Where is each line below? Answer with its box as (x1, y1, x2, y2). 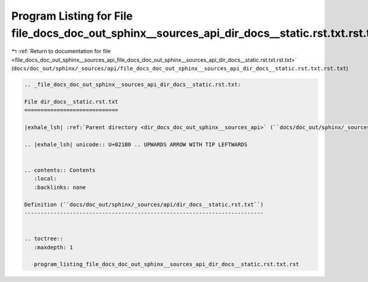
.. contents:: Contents (24, 167, 96, 174)
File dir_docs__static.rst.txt (24, 98, 119, 105)
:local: (34, 175, 57, 182)
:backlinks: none (34, 184, 86, 191)
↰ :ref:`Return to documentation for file (11, 48, 111, 55)
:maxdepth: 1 (34, 243, 74, 251)
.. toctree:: (24, 236, 64, 242)
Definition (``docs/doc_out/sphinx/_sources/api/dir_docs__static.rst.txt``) (24, 201, 264, 208)
